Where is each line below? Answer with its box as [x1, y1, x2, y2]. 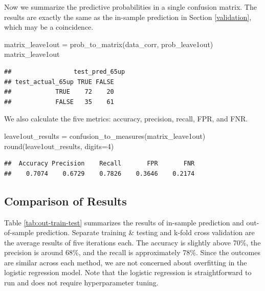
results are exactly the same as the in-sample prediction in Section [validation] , [4, 11, 252, 22]
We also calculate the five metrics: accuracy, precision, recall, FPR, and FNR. [4, 113, 248, 124]
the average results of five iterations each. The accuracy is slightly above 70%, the [4, 237, 261, 247]
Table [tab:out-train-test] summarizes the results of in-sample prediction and [4, 217, 244, 227]
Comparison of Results [4, 193, 127, 209]
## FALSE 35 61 [4, 98, 114, 106]
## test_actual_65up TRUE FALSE [4, 78, 114, 86]
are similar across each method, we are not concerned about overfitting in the [4, 257, 247, 267]
